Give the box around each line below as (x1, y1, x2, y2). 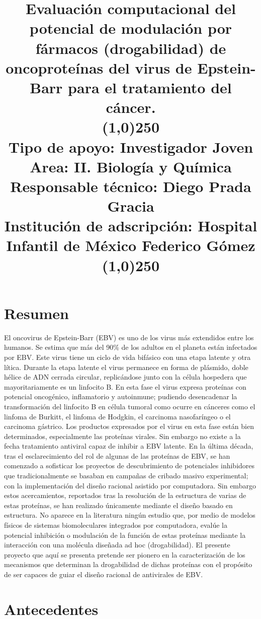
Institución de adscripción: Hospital (4, 215, 257, 236)
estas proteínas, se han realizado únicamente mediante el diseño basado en (4, 500, 233, 510)
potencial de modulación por (29, 18, 232, 38)
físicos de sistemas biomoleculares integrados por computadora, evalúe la (4, 520, 227, 530)
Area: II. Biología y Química (30, 156, 232, 176)
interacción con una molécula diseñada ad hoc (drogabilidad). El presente (4, 539, 230, 550)
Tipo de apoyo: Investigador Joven (8, 136, 253, 157)
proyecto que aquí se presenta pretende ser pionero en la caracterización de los (4, 549, 245, 560)
